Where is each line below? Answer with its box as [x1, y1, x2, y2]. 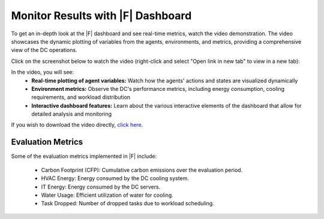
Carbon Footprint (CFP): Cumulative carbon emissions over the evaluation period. [41, 166, 243, 174]
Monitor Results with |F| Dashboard [11, 9, 192, 22]
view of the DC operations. [11, 47, 77, 54]
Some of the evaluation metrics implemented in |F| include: [11, 153, 157, 160]
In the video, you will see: [11, 69, 74, 76]
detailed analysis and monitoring [31, 111, 112, 118]
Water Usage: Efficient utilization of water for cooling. [41, 191, 173, 199]
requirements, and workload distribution [31, 93, 131, 101]
